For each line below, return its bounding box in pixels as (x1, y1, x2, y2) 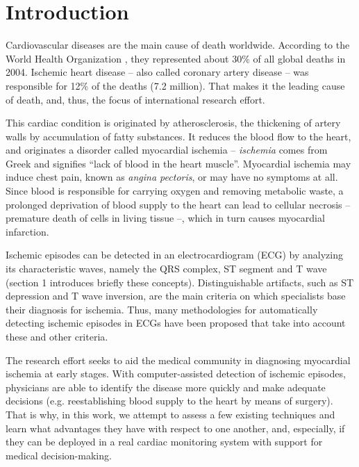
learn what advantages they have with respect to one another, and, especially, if (6, 420, 345, 435)
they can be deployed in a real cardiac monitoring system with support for (6, 434, 323, 449)
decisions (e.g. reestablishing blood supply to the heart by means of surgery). (6, 393, 333, 408)
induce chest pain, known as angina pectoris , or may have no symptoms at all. (6, 170, 338, 184)
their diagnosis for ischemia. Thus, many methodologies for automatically (6, 302, 318, 316)
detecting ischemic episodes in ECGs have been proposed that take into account (6, 316, 346, 330)
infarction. (6, 224, 49, 238)
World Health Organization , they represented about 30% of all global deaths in (6, 51, 346, 65)
